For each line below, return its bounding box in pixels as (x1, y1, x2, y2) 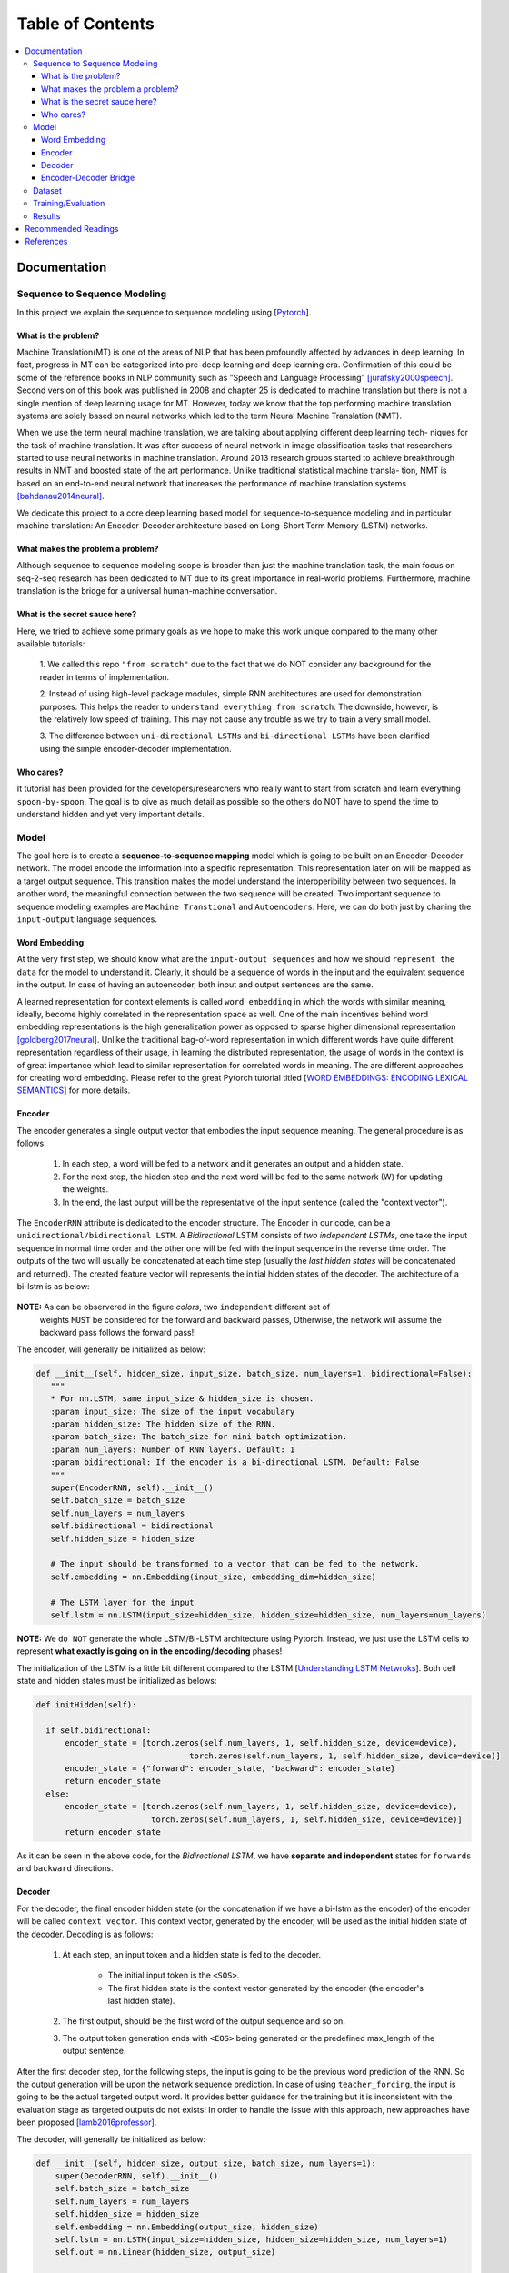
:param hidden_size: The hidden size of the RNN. (50, 1419, 276, 1429)
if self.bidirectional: (45, 1725, 152, 1736)
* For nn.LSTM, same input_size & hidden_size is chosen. (50, 1394, 314, 1404)
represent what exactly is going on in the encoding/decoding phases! (16, 1646, 283, 1657)
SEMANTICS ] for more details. (16, 1085, 131, 1096)
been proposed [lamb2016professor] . (16, 2117, 157, 2128)
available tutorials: (16, 637, 85, 649)
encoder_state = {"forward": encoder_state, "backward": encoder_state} (65, 1764, 395, 1774)
